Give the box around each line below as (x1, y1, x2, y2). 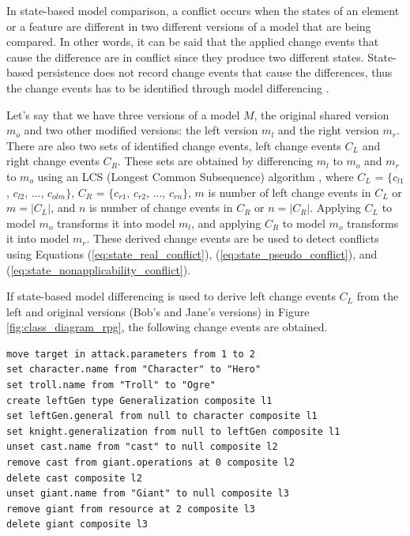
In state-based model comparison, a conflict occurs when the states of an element (6, 2, 400, 18)
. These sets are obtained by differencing (117, 153, 314, 169)
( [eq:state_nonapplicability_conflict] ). (6, 261, 191, 277)
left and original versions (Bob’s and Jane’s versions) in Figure (6, 303, 310, 319)
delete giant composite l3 (6, 519, 148, 530)
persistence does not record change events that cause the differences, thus (36, 64, 393, 81)
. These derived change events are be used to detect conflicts (86, 230, 379, 247)
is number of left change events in (208, 183, 371, 200)
